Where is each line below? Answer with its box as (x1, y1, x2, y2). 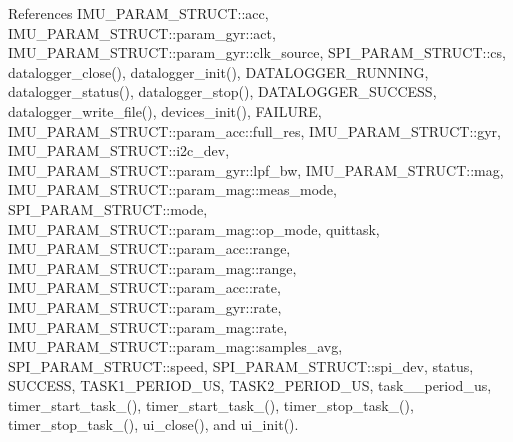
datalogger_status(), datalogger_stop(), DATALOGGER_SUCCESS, (8, 81, 437, 102)
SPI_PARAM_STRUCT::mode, (8, 198, 208, 219)
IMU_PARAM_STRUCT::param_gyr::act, (8, 22, 276, 43)
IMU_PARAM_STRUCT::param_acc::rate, (8, 277, 281, 298)
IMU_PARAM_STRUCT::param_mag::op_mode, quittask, (8, 218, 380, 239)
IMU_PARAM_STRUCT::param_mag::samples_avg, (8, 336, 343, 357)
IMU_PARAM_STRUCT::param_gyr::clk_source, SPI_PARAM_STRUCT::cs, (8, 42, 506, 63)
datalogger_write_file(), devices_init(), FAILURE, (8, 100, 322, 121)
